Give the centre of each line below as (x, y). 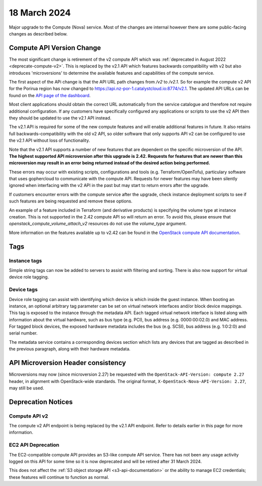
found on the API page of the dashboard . (50, 95)
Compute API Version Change (55, 48)
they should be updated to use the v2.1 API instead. (60, 118)
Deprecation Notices (41, 402)
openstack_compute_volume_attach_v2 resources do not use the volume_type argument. (98, 224)
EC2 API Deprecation (34, 445)
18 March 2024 (40, 13)
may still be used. (26, 388)
